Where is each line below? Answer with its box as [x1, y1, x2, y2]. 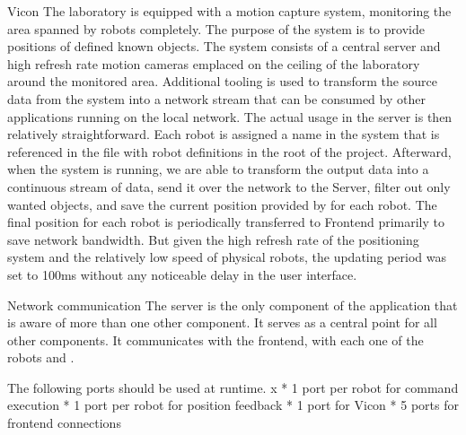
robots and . [7, 348, 75, 367]
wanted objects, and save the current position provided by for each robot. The [7, 195, 437, 213]
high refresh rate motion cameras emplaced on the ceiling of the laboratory [7, 54, 420, 73]
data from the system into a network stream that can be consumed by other [7, 89, 426, 108]
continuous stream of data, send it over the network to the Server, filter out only [7, 177, 451, 196]
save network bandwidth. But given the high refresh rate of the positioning [7, 230, 419, 248]
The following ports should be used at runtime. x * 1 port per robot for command [7, 378, 459, 396]
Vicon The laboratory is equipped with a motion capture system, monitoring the [7, 2, 452, 20]
